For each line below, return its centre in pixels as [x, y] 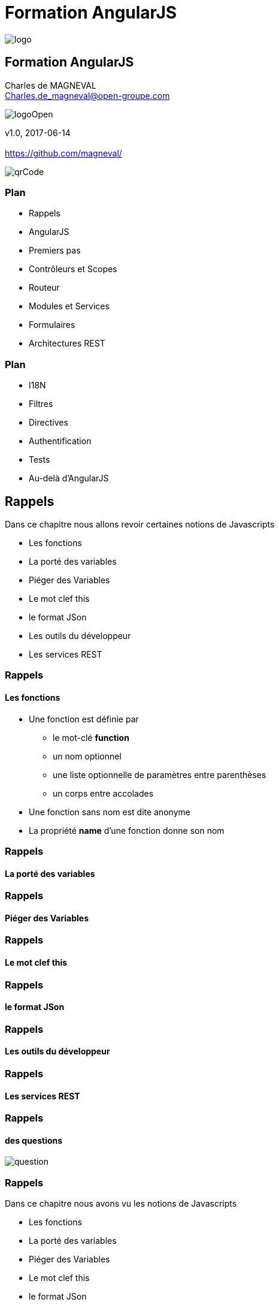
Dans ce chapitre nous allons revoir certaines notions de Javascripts [140, 524]
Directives [48, 423]
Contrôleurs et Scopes [73, 269]
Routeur [44, 288]
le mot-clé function [91, 737]
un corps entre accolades [103, 793]
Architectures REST [67, 343]
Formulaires [52, 325]
